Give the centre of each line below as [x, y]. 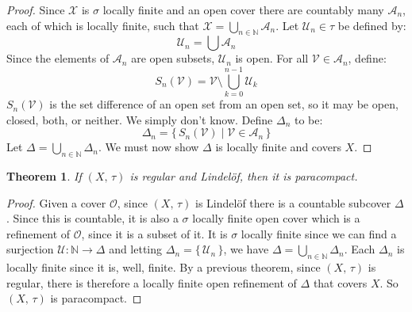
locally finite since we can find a [319, 233]
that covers [340, 282]
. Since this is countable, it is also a [92, 218]
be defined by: [372, 25]
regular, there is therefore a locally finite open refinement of [152, 282]
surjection [30, 249]
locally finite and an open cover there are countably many [243, 10]
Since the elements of [58, 58]
